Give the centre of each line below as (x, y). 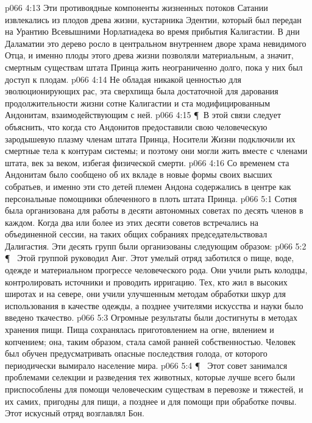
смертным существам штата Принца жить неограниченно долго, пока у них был (154, 67)
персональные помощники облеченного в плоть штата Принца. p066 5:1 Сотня (151, 198)
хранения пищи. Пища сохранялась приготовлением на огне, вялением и (140, 330)
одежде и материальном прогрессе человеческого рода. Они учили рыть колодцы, (156, 270)
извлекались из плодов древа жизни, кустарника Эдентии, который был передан (153, 19)
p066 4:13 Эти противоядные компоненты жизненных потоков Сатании (136, 7)
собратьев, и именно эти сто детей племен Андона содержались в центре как (148, 186)
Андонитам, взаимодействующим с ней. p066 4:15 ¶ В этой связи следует (143, 115)
